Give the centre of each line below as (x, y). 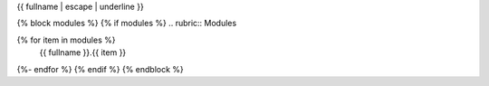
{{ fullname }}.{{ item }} (83, 53)
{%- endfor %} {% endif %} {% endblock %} (101, 69)
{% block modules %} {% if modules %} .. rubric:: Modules (127, 24)
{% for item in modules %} (66, 40)
